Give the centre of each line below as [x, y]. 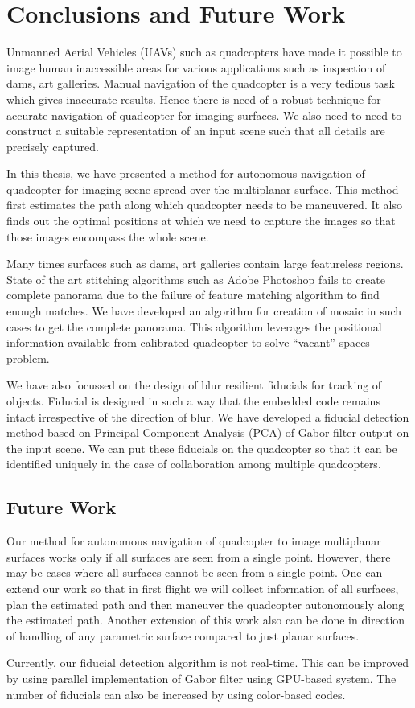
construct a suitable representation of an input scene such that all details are [196, 131]
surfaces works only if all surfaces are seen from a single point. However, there [199, 556]
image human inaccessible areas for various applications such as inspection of [196, 67]
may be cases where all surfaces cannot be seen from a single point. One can [195, 572]
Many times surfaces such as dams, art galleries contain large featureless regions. [205, 263]
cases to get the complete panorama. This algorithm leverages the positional [194, 326]
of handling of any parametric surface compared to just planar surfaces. [183, 635]
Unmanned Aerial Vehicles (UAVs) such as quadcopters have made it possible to [204, 52]
